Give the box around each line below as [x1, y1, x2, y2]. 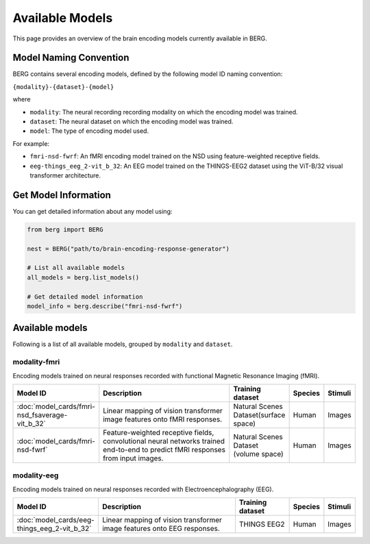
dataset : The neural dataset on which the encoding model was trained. [29, 117, 234, 126]
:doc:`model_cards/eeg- [16, 515, 95, 525]
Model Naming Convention [12, 52, 129, 64]
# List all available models [27, 264, 125, 272]
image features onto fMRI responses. [103, 415, 223, 424]
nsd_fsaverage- [16, 410, 68, 420]
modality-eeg [12, 471, 59, 480]
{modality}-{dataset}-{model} [12, 83, 114, 90]
